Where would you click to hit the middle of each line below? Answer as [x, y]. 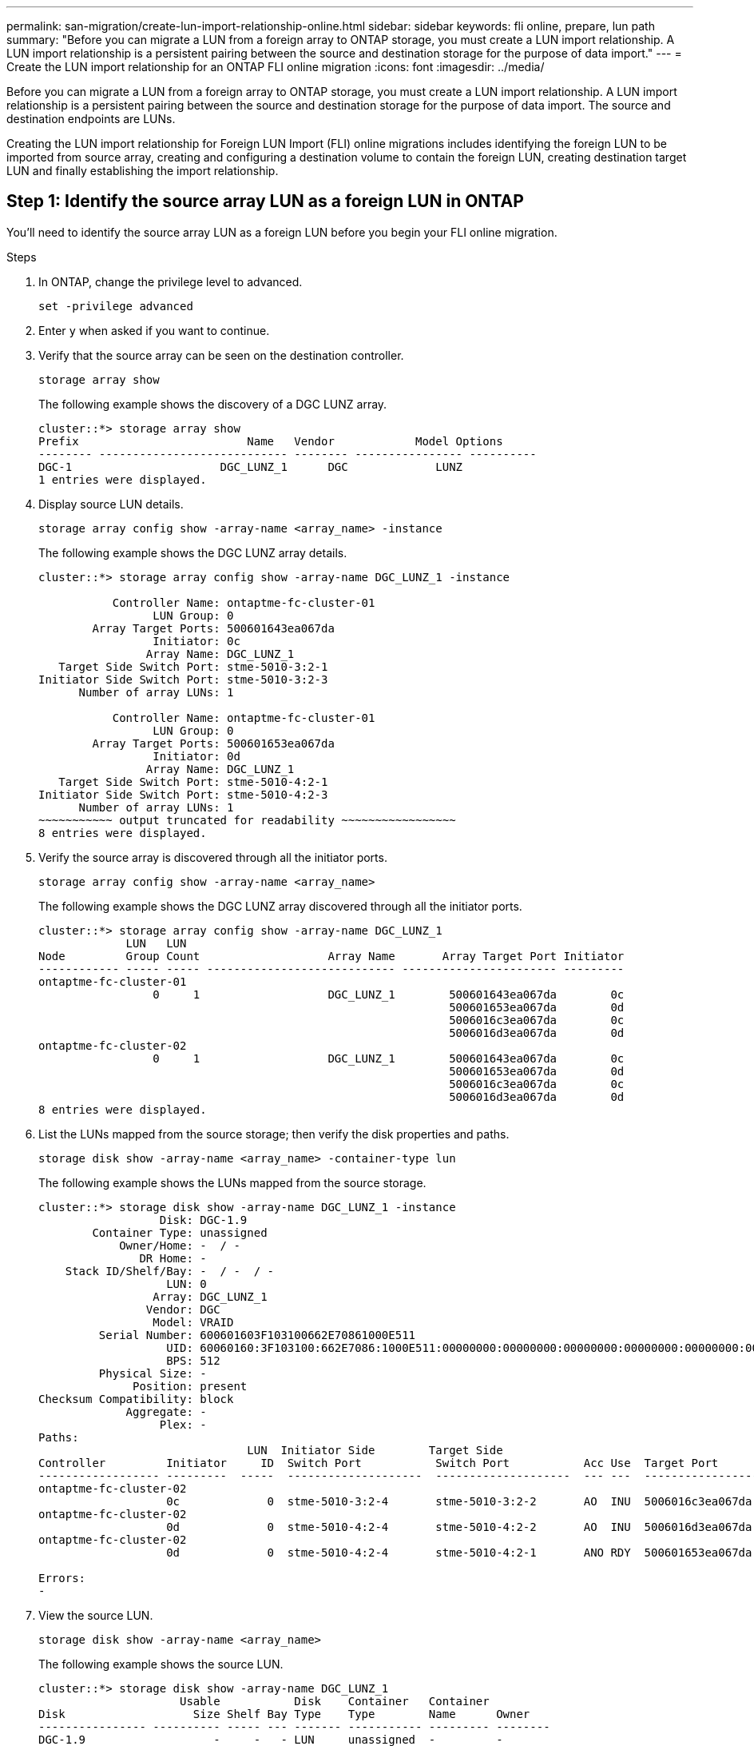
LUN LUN [156, 943]
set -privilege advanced [116, 306]
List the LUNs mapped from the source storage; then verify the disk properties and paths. [274, 1134]
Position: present [190, 1386]
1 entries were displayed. [123, 479]
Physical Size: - [153, 1373]
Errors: [62, 1578]
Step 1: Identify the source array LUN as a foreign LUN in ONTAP [265, 201]
